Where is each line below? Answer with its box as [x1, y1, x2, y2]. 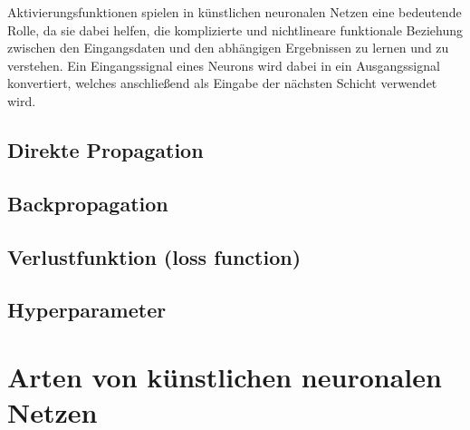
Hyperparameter [7, 296, 167, 324]
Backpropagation [7, 189, 168, 217]
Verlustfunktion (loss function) [7, 242, 302, 270]
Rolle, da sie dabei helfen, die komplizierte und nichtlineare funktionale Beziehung [7, 20, 464, 39]
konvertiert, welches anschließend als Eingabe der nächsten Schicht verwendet [7, 73, 437, 93]
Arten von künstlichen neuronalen [7, 357, 442, 395]
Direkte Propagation [7, 135, 204, 163]
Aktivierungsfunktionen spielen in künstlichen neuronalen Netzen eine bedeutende [7, 3, 462, 21]
